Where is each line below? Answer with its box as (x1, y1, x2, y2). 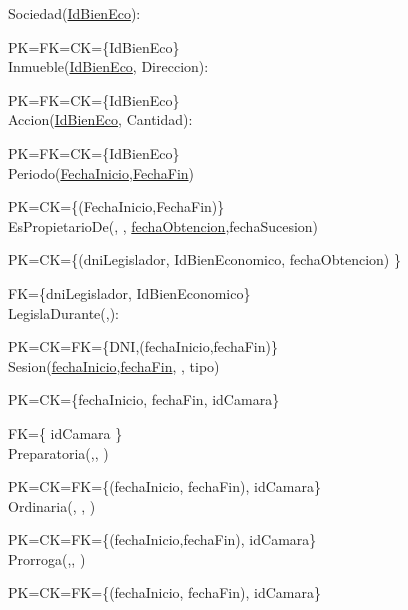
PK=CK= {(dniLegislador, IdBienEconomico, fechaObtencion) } (8, 249, 401, 270)
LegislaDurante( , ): (8, 302, 119, 323)
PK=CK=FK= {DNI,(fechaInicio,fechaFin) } (8, 336, 278, 357)
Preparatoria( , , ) (8, 442, 109, 463)
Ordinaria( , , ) (8, 495, 96, 516)
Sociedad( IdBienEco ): (8, 3, 141, 23)
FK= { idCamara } (8, 422, 123, 443)
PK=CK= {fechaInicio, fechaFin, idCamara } (8, 389, 280, 410)
